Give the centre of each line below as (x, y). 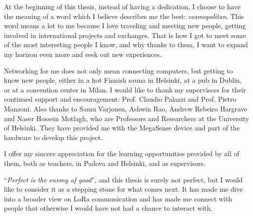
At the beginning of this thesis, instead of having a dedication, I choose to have (122, 6)
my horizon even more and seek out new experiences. (83, 54)
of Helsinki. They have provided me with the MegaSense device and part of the (122, 128)
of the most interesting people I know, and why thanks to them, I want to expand (126, 45)
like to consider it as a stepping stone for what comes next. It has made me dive (123, 189)
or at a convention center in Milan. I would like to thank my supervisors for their (125, 89)
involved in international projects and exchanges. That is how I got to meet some (125, 35)
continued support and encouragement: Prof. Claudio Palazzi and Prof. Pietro (120, 99)
